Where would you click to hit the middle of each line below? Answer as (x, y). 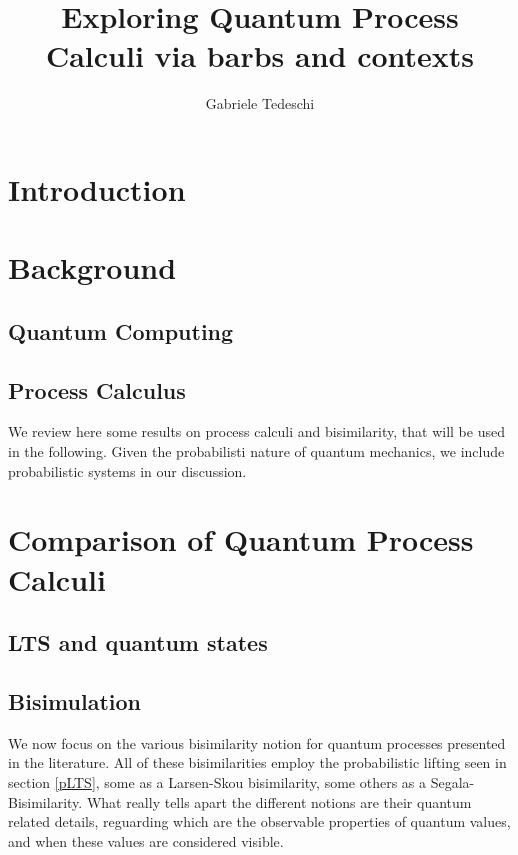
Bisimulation (74, 700)
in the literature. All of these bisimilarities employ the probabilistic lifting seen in (257, 762)
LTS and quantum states (138, 642)
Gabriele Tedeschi (260, 103)
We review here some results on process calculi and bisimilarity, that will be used (256, 431)
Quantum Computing (121, 330)
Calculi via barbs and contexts (260, 55)
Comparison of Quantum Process (241, 539)
